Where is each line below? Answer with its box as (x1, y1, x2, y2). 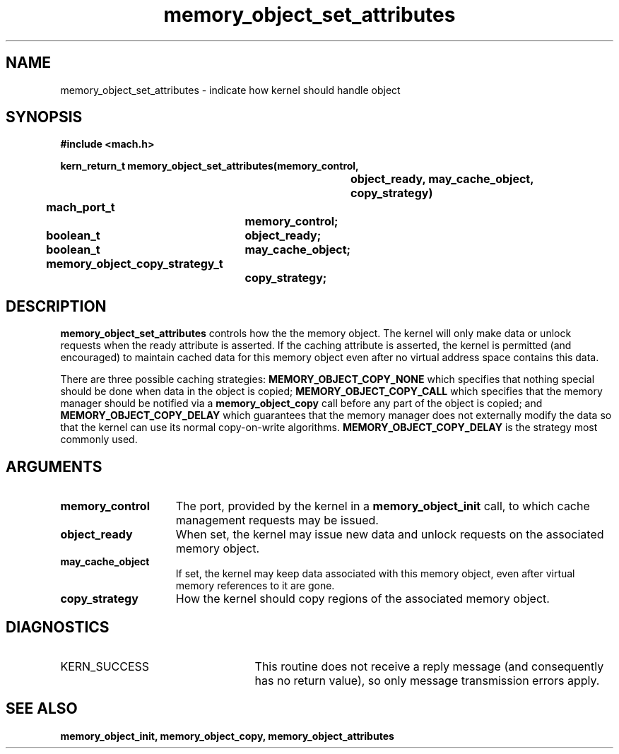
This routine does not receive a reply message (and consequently (254, 659, 604, 673)
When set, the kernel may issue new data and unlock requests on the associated (175, 527, 604, 542)
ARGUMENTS (6, 457, 102, 476)
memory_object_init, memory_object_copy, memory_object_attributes (60, 729, 394, 742)
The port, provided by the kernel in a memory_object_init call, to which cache (175, 499, 590, 514)
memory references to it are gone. (175, 579, 335, 592)
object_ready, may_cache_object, (350, 172, 534, 187)
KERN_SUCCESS (60, 659, 150, 673)
